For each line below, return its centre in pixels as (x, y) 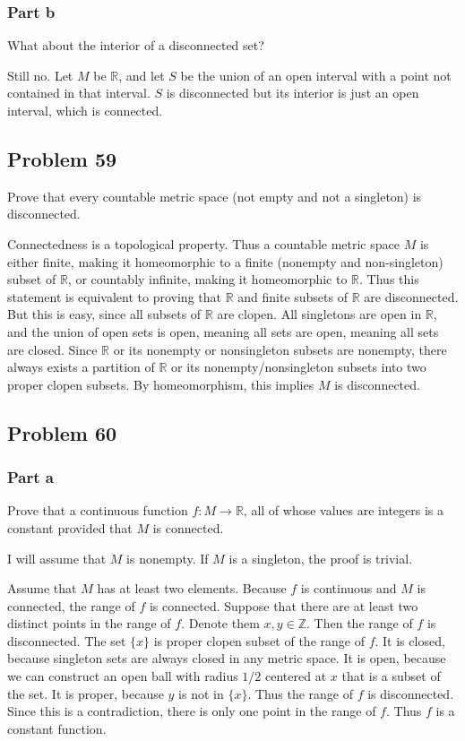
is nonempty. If (168, 558)
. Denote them (220, 623)
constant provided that (70, 527)
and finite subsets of (293, 296)
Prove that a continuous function (98, 510)
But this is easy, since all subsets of (104, 314)
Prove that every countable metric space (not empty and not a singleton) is (215, 196)
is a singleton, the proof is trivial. (321, 558)
